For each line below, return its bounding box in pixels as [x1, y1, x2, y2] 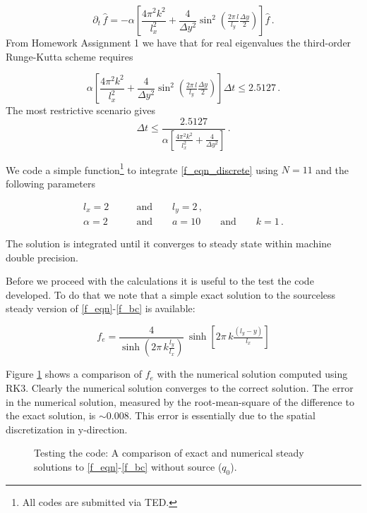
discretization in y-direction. [6, 421, 128, 436]
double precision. [6, 249, 78, 264]
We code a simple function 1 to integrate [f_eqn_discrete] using [6, 160, 279, 177]
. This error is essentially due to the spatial [128, 408, 315, 423]
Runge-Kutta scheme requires [6, 49, 133, 63]
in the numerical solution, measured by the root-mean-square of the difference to [6, 394, 354, 409]
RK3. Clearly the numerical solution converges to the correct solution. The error [6, 381, 354, 395]
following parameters [6, 175, 95, 190]
